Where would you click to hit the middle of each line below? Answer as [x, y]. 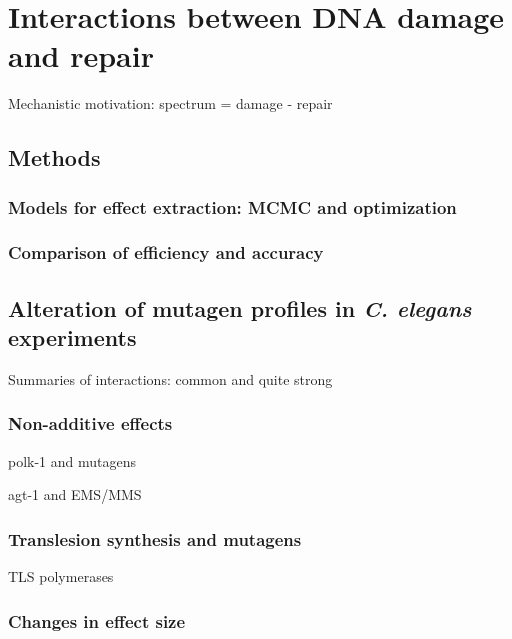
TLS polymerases [61, 576]
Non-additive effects [90, 423]
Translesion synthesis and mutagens [155, 538]
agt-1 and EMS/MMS [75, 494]
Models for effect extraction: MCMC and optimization [232, 206]
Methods [54, 157]
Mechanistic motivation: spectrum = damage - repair [170, 103]
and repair [81, 55]
